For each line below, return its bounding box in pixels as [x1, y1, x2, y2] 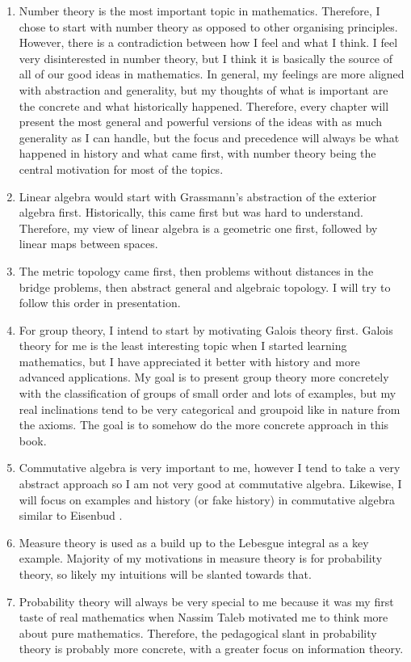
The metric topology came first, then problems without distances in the [19, 262, 374, 279]
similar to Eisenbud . [19, 507, 123, 524]
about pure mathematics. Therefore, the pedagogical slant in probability [19, 624, 377, 641]
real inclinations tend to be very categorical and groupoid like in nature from [19, 400, 401, 417]
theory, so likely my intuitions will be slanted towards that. [19, 566, 312, 582]
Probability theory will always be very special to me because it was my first [19, 592, 394, 609]
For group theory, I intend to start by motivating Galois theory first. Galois [19, 321, 393, 338]
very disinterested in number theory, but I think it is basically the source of [19, 49, 393, 66]
